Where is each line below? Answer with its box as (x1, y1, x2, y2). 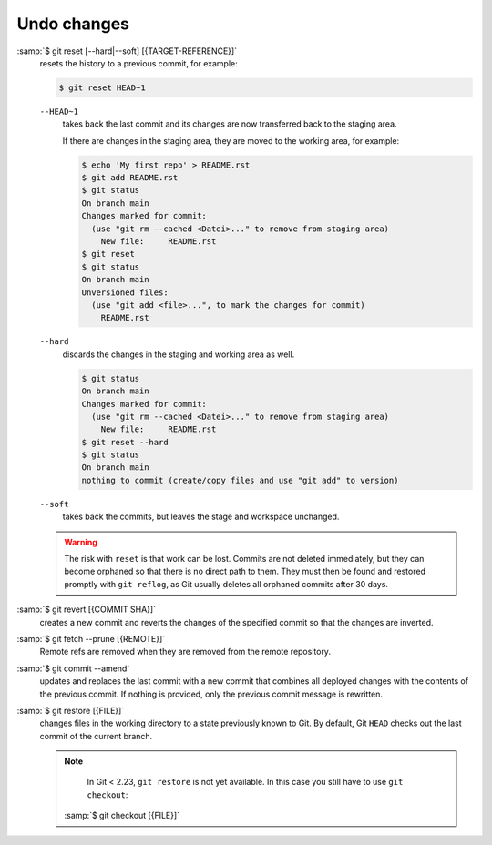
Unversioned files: (81, 287, 169, 298)
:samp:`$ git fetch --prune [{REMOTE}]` (16, 633, 166, 644)
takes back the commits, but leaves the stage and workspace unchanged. (62, 511, 340, 523)
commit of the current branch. (39, 730, 153, 741)
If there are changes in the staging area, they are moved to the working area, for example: (62, 135, 400, 146)
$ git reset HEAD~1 (58, 82, 146, 93)
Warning (64, 536, 97, 547)
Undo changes (16, 14, 130, 34)
